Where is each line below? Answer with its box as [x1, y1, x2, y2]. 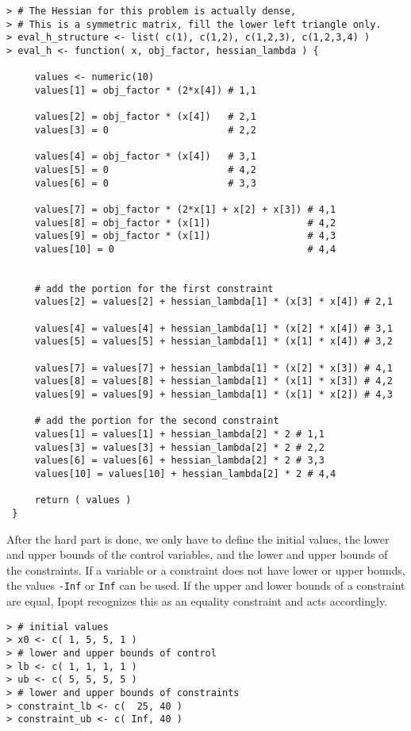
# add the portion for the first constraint [34, 283, 274, 294]
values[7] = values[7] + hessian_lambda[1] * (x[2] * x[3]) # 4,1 [34, 362, 393, 374]
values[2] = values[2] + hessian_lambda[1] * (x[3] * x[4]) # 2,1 [34, 296, 393, 308]
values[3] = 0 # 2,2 [34, 124, 256, 136]
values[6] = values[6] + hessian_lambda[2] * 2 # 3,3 [34, 455, 325, 467]
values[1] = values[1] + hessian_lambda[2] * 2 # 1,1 [34, 429, 325, 440]
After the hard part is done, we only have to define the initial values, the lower [6, 530, 390, 547]
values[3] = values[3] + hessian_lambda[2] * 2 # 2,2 [34, 441, 325, 453]
